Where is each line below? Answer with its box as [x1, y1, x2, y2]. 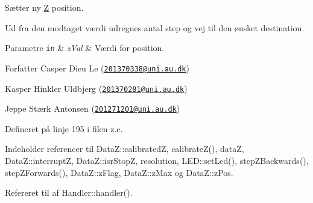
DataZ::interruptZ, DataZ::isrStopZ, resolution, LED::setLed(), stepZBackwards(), [5, 154, 309, 166]
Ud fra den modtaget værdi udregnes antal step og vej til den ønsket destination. [5, 21, 305, 34]
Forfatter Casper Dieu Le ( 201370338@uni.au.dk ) [5, 61, 189, 74]
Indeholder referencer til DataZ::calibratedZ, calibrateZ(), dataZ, [5, 142, 244, 155]
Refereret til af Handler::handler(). [5, 186, 133, 199]
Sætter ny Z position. [5, 1, 84, 13]
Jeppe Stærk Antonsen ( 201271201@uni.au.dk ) [5, 102, 180, 115]
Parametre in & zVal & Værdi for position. [5, 41, 165, 54]
